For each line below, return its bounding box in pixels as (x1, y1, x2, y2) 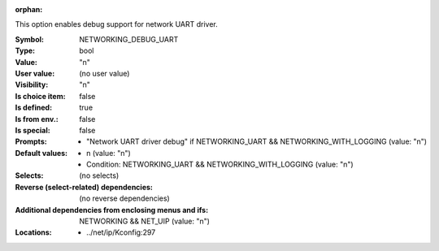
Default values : (15, 148, 68, 158)
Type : (15, 45, 36, 56)
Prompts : (15, 136, 48, 146)
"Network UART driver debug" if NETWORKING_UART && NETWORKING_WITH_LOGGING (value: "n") (86, 136, 427, 146)
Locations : (15, 227, 52, 237)
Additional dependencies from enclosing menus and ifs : (15, 205, 209, 214)
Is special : (15, 125, 50, 135)
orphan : (15, 5, 43, 14)
